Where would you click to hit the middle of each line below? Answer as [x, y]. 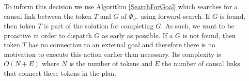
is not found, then [209, 35]
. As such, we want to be [198, 26]
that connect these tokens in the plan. [60, 73]
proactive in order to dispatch [48, 35]
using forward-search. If [175, 16]
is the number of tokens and [111, 63]
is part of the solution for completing [99, 26]
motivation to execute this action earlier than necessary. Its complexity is [113, 54]
